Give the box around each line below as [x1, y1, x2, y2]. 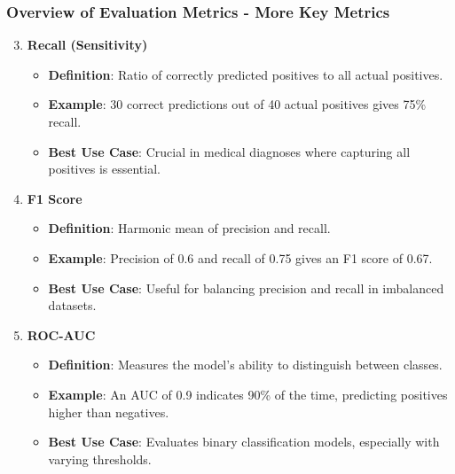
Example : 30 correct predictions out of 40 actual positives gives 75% [48, 95, 427, 113]
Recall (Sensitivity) [27, 35, 148, 54]
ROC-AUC [27, 325, 96, 344]
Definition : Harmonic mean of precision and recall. [48, 219, 331, 237]
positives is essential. [48, 159, 161, 178]
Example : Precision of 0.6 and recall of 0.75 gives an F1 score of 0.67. [48, 248, 433, 267]
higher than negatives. [48, 402, 169, 421]
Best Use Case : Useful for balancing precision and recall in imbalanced [48, 278, 444, 297]
